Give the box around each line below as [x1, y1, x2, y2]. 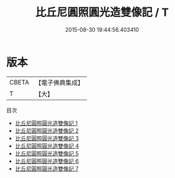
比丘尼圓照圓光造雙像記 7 [15, 165, 79, 172]
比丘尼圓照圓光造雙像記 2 [15, 127, 79, 134]
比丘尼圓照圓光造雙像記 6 [15, 157, 79, 165]
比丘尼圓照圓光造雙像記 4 [15, 142, 79, 149]
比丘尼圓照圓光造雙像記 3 [15, 134, 79, 142]
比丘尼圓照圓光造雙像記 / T [35, 5, 169, 19]
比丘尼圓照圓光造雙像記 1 [15, 119, 78, 126]
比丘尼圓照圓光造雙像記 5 [15, 149, 79, 157]
